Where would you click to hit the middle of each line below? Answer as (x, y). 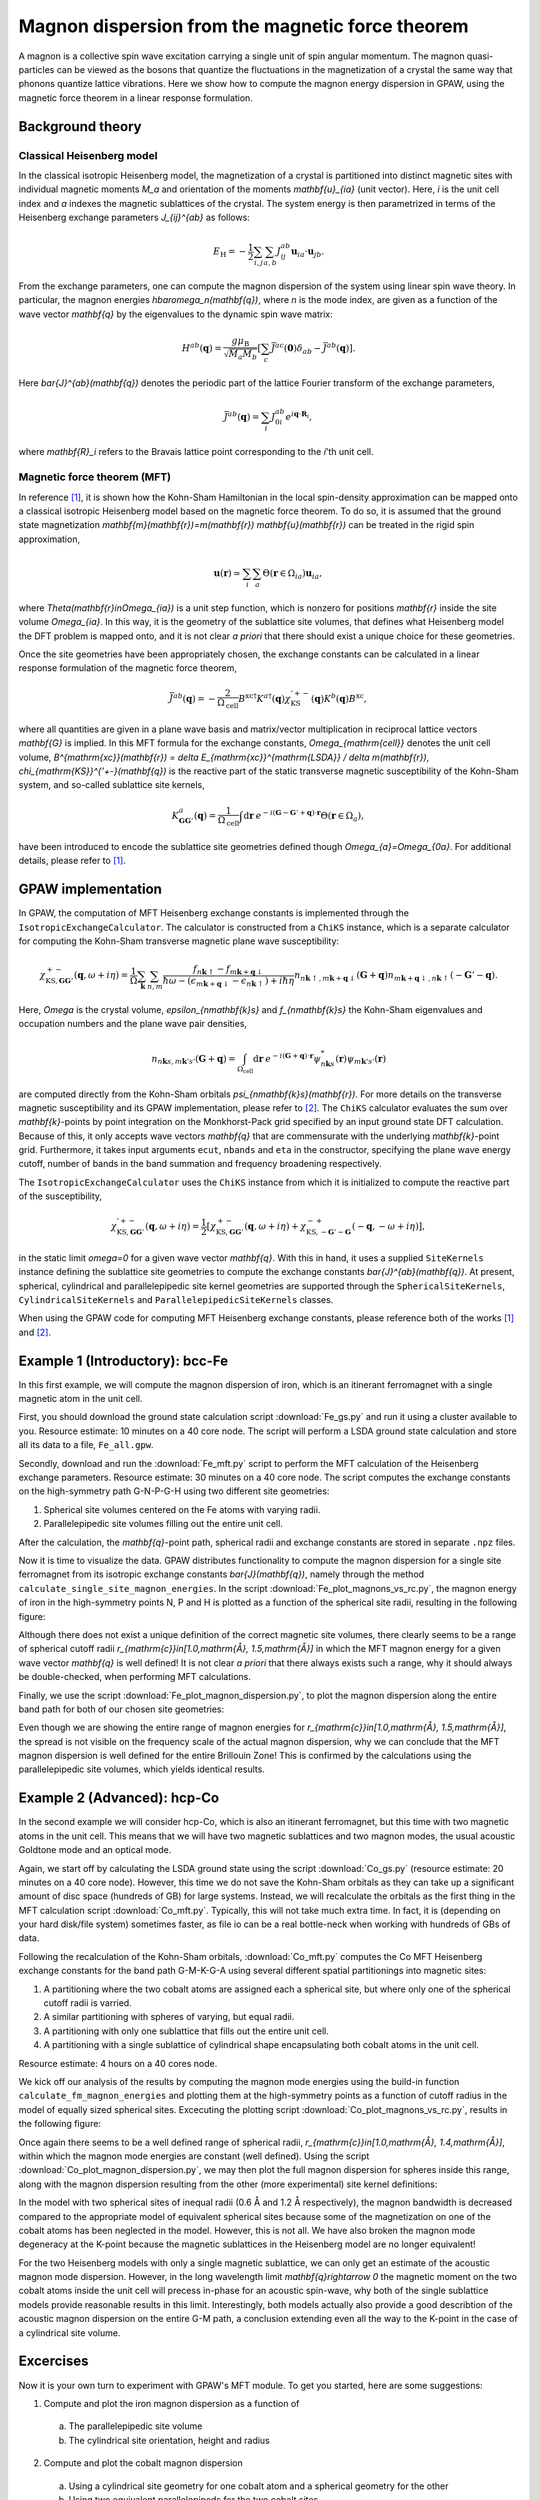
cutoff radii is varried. (87, 2003)
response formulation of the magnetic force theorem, (128, 668)
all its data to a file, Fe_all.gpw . (86, 1445)
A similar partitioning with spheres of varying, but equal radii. (169, 2017)
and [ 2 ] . (35, 1332)
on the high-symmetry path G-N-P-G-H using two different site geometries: (174, 1491)
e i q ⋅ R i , (299, 415)
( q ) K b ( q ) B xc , (338, 697)
